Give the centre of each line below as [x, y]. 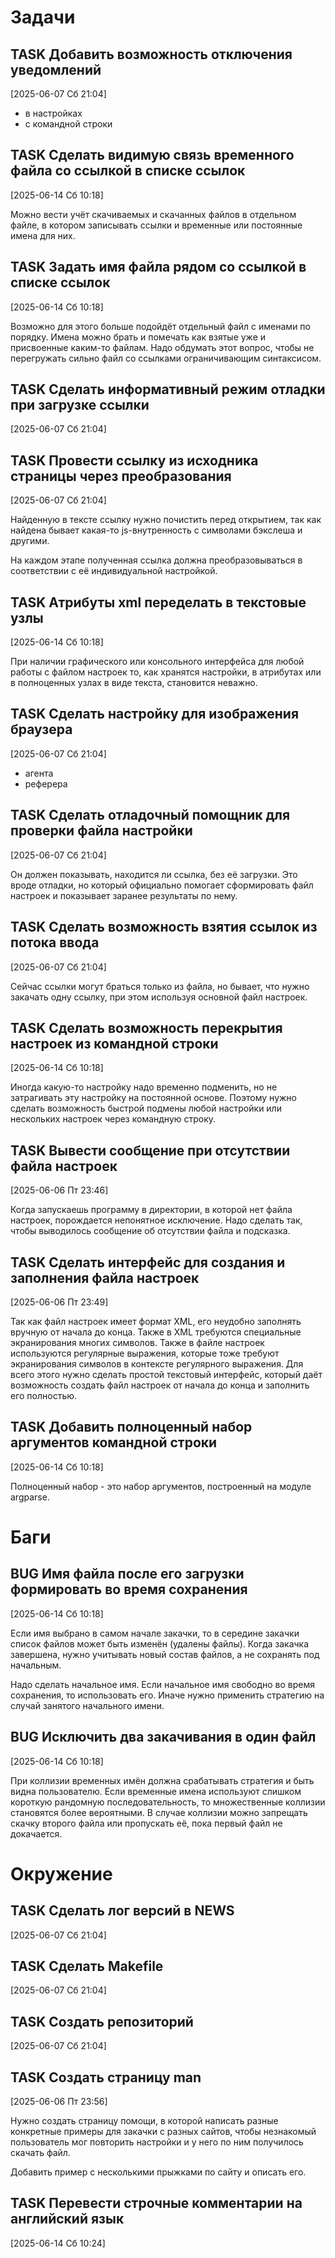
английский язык [67, 2219]
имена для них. [43, 235]
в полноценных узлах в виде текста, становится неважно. [134, 683]
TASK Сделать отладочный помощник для [150, 815]
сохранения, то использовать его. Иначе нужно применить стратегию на [167, 1695]
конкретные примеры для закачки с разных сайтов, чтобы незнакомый [163, 2131]
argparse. [30, 1497]
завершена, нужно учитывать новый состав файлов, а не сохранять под [165, 1654]
